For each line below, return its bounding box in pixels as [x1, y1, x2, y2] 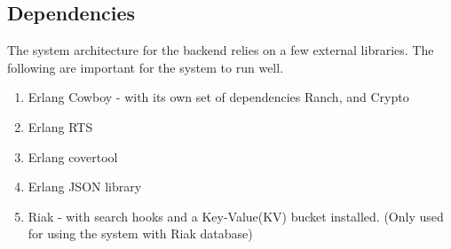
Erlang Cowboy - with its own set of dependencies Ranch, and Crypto [28, 88, 409, 106]
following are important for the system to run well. [7, 58, 284, 76]
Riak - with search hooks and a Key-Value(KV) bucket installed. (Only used [28, 206, 444, 225]
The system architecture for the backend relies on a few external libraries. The [7, 41, 434, 59]
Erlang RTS [28, 117, 93, 136]
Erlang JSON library [28, 177, 142, 196]
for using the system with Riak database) [28, 224, 253, 243]
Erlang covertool [28, 147, 118, 166]
